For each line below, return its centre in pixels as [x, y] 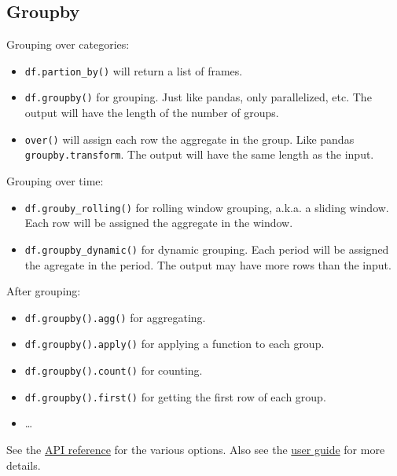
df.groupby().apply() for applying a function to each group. [175, 344]
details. [24, 465]
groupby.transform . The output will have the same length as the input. [199, 154]
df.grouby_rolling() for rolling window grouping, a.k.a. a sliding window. [207, 207]
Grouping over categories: [68, 44]
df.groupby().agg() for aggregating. [115, 317]
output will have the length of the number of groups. [152, 113]
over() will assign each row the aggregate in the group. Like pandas [189, 139]
